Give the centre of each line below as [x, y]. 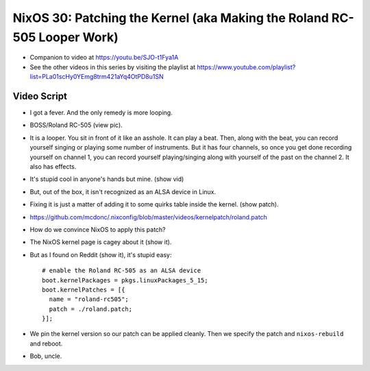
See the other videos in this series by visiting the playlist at [113, 67]
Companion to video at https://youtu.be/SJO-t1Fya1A [104, 58]
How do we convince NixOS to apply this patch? [98, 229]
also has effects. [53, 166]
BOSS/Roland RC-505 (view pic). [76, 125]
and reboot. [46, 344]
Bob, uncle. [46, 356]
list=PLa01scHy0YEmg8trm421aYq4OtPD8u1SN [97, 77]
